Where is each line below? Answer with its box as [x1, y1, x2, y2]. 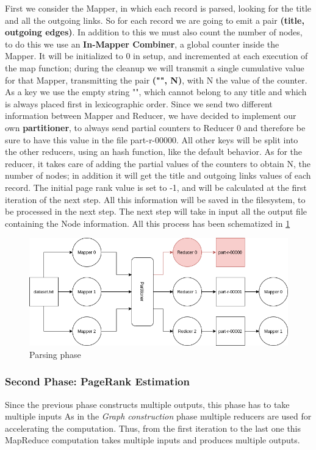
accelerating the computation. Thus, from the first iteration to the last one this [5, 421, 301, 434]
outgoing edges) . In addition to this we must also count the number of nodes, [5, 26, 303, 38]
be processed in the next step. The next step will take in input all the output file [5, 205, 307, 218]
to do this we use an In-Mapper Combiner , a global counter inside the [5, 37, 279, 50]
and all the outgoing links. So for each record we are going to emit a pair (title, [5, 13, 304, 26]
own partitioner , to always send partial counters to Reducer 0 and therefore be [5, 121, 306, 134]
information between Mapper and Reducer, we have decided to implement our [5, 109, 296, 122]
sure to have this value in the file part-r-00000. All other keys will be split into [5, 133, 298, 146]
